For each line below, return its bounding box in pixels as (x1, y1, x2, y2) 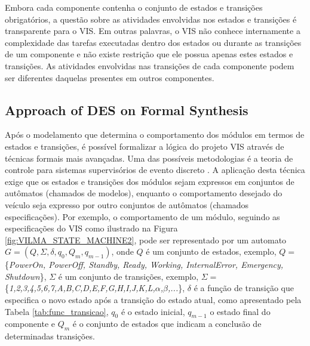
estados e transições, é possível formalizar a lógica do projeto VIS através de (5, 140, 284, 152)
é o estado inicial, (121, 305, 185, 317)
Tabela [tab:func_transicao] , (5, 305, 109, 317)
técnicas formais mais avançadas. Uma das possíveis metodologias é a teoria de (5, 152, 293, 164)
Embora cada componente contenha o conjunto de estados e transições (5, 1, 263, 13)
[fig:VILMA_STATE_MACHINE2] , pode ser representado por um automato (5, 233, 287, 246)
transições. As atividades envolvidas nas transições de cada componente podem (5, 59, 294, 72)
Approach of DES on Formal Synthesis (5, 100, 248, 119)
